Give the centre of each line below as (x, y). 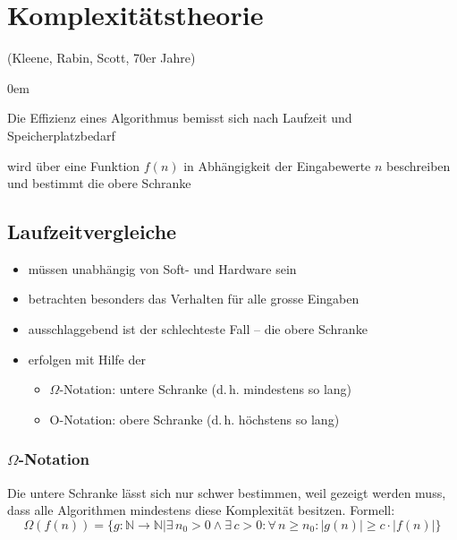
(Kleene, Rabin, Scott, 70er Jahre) (102, 58)
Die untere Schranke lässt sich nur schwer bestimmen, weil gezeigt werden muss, (227, 492)
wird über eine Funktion (74, 165)
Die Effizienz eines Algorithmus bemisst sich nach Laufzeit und (180, 118)
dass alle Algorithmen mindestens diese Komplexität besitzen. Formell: (201, 510)
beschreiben (419, 165)
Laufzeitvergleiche (92, 231)
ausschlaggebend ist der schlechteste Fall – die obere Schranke (198, 329)
